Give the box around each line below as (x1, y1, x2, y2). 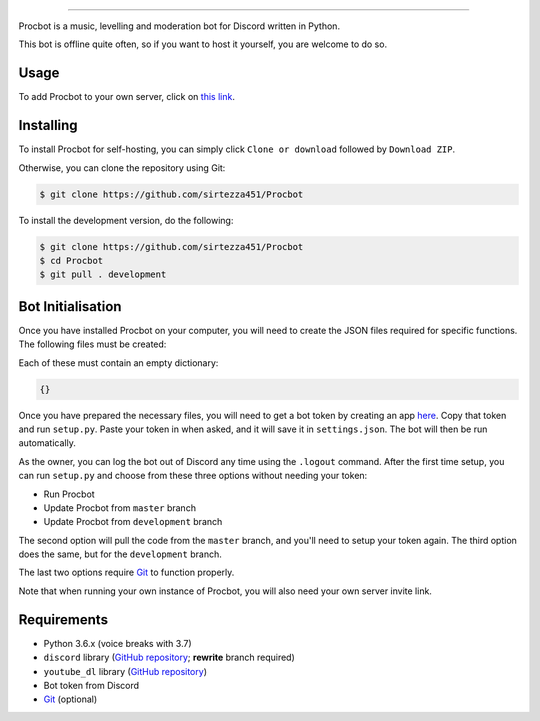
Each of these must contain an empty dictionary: (18, 356, 219, 369)
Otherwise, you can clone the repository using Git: (18, 161, 226, 174)
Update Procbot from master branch (43, 501, 197, 514)
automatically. (18, 437, 77, 449)
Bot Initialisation (18, 298, 122, 315)
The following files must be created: (18, 338, 167, 350)
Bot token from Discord (43, 679, 140, 691)
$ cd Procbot (39, 255, 104, 266)
